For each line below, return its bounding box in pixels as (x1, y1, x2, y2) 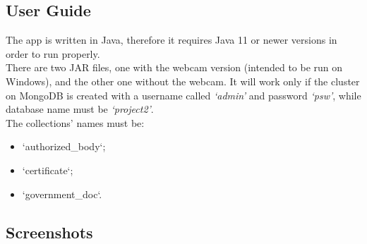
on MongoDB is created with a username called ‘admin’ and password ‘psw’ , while (6, 87, 361, 102)
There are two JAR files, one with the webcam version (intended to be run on (6, 60, 343, 75)
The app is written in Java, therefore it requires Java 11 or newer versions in (6, 32, 337, 47)
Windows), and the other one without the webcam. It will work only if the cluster (6, 73, 360, 88)
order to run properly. (6, 46, 100, 61)
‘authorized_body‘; (22, 139, 106, 154)
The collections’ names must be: (6, 115, 145, 130)
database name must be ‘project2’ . (6, 102, 154, 116)
